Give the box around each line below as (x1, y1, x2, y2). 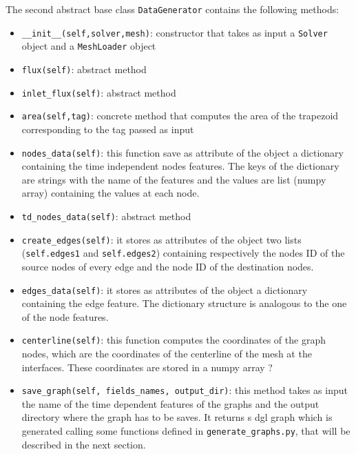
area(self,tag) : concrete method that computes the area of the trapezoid (21, 108, 339, 123)
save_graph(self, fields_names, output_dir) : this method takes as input (21, 383, 348, 397)
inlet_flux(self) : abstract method (21, 85, 176, 99)
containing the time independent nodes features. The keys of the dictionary (21, 159, 339, 173)
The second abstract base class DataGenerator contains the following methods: (6, 2, 339, 16)
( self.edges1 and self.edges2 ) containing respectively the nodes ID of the (21, 246, 345, 260)
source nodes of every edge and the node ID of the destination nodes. (21, 259, 314, 273)
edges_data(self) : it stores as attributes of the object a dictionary (21, 282, 308, 297)
